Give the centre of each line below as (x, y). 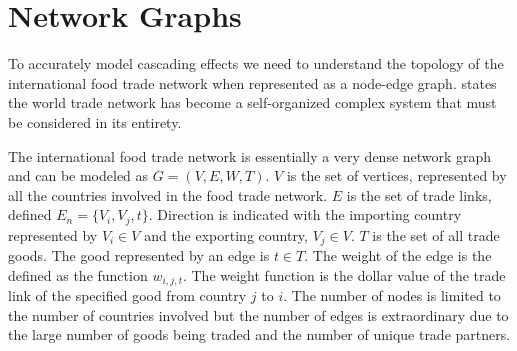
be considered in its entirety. (95, 121)
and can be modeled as (78, 175)
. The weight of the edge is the (398, 255)
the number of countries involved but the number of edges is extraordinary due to (258, 314)
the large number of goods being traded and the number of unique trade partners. (259, 334)
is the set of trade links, (419, 194)
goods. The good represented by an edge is (139, 255)
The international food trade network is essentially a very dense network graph (250, 155)
